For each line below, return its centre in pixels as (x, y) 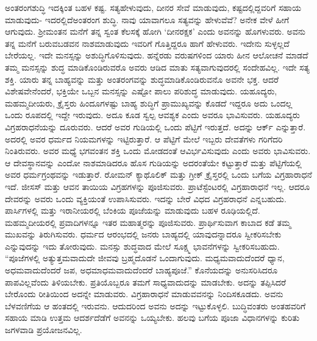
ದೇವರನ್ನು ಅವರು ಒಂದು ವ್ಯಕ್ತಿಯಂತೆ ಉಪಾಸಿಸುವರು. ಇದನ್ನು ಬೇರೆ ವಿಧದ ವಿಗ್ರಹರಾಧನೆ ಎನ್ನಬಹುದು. (146, 198)
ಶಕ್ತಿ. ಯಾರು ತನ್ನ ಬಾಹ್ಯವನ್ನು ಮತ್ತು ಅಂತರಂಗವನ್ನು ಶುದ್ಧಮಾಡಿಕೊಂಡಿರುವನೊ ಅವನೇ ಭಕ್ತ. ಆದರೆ (142, 79)
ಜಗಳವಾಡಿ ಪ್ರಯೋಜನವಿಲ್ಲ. (44, 330)
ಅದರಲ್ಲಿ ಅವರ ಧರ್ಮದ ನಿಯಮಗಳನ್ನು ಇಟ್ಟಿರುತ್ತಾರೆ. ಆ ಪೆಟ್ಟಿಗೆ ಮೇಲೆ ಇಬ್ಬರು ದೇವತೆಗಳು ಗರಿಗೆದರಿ (144, 139)
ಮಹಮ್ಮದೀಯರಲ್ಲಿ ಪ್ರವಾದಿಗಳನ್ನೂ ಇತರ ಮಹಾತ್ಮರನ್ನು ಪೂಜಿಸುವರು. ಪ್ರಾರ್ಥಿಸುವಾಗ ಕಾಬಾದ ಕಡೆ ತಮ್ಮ (148, 222)
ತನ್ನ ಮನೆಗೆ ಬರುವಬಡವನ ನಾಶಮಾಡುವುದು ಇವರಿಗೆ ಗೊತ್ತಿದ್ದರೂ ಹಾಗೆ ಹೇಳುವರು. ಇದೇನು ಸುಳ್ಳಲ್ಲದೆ (147, 43)
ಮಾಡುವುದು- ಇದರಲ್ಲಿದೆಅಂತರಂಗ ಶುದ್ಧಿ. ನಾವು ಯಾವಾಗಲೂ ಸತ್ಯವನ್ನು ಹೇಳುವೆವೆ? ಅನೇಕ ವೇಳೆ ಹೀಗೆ (147, 19)
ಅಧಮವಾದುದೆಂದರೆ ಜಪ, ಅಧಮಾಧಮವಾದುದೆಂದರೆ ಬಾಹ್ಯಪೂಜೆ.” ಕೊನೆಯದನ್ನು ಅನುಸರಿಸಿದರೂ (141, 270)
